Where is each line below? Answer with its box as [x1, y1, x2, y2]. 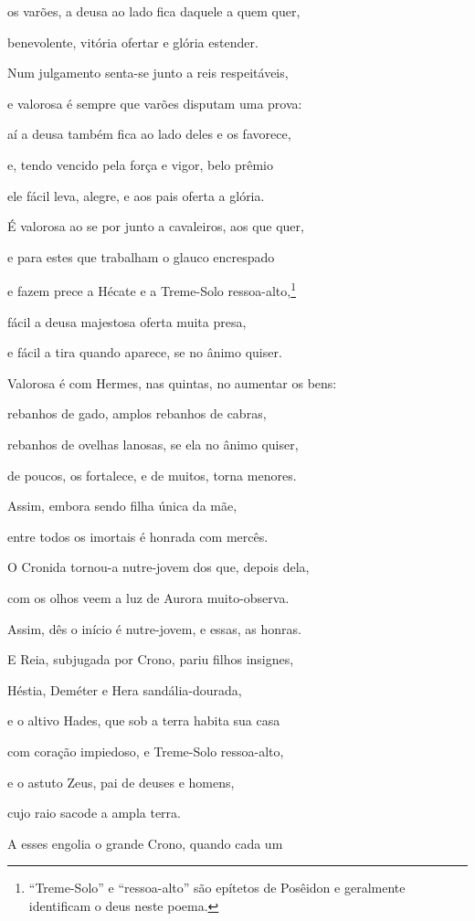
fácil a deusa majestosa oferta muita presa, [7, 312, 247, 331]
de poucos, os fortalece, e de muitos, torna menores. [7, 465, 297, 484]
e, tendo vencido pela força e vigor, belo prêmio [7, 154, 274, 174]
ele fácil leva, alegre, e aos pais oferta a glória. [7, 185, 265, 205]
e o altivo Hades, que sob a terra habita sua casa [7, 711, 280, 730]
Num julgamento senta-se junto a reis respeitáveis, [7, 63, 289, 82]
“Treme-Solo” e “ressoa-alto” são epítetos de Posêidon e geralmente [28, 878, 406, 897]
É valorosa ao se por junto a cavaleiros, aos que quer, [7, 217, 304, 236]
